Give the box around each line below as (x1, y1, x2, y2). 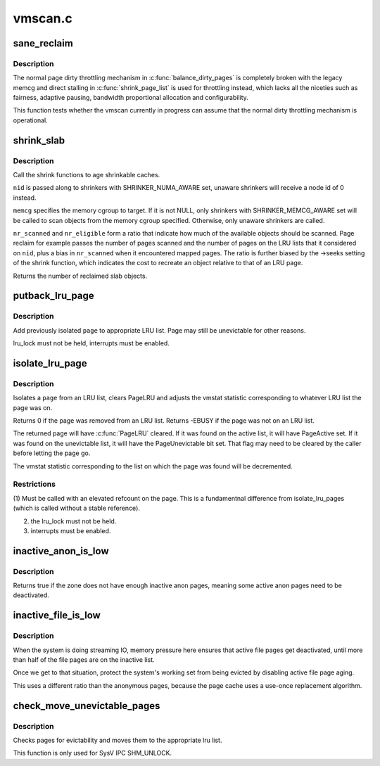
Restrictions (13, 479, 56, 489)
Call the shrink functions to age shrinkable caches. (13, 171, 160, 179)
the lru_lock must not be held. (30, 517, 117, 525)
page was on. (13, 403, 53, 411)
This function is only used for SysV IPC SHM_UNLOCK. (13, 749, 172, 758)
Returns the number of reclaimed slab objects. (13, 272, 148, 280)
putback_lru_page (13, 290, 94, 302)
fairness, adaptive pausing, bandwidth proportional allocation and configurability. (13, 94, 249, 102)
